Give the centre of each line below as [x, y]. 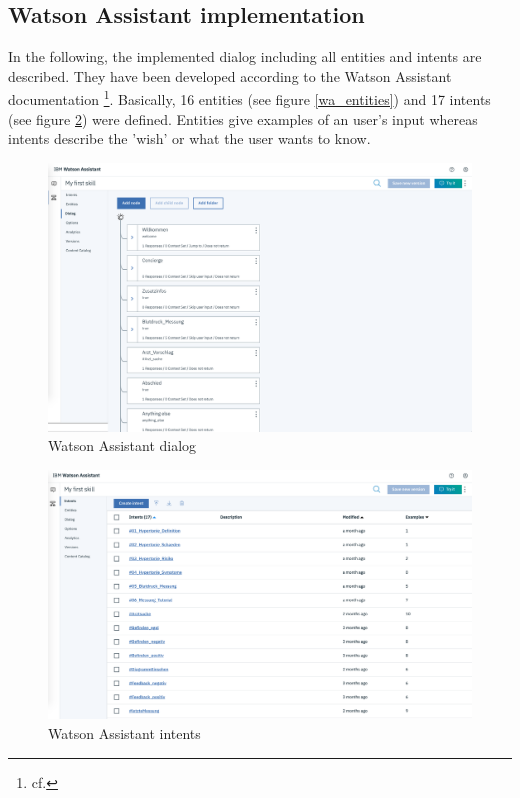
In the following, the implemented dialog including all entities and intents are [245, 56]
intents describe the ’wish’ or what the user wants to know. [189, 138]
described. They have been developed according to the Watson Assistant [230, 75]
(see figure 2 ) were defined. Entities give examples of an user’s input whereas [243, 118]
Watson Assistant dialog [122, 445]
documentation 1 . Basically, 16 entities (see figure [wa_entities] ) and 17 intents [249, 98]
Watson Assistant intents [124, 733]
